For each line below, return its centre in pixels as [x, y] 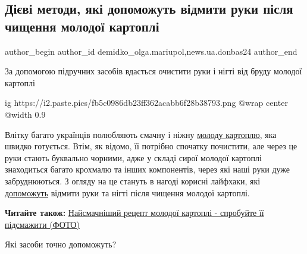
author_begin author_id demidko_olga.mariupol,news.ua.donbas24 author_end [151, 51]
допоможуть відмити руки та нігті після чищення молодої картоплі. [127, 192]
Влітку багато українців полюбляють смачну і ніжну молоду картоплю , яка [141, 134]
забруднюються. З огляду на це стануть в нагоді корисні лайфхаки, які [133, 181]
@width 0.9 [25, 114]
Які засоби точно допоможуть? [61, 244]
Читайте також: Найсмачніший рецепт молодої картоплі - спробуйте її [134, 213]
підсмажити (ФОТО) [42, 224]
